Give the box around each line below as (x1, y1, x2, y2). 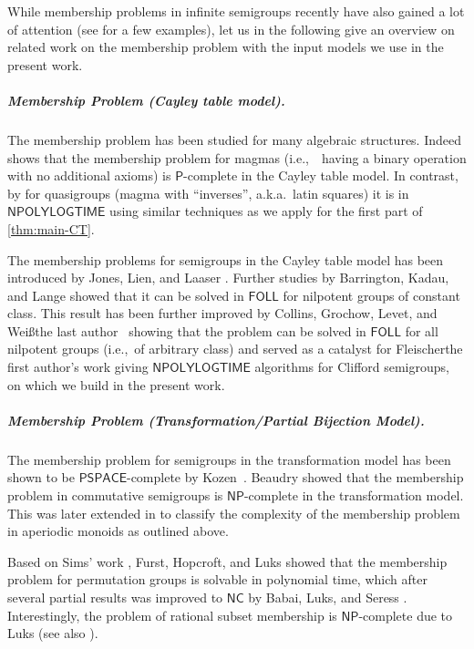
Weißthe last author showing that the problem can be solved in (7, 321, 366, 340)
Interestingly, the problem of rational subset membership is (7, 605, 337, 624)
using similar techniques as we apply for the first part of (109, 201, 423, 221)
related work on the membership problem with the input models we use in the (7, 37, 444, 57)
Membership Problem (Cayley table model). (7, 90, 285, 109)
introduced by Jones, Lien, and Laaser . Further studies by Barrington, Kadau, (7, 268, 449, 287)
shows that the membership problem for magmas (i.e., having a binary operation (7, 148, 467, 167)
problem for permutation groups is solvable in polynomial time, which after (7, 570, 428, 589)
